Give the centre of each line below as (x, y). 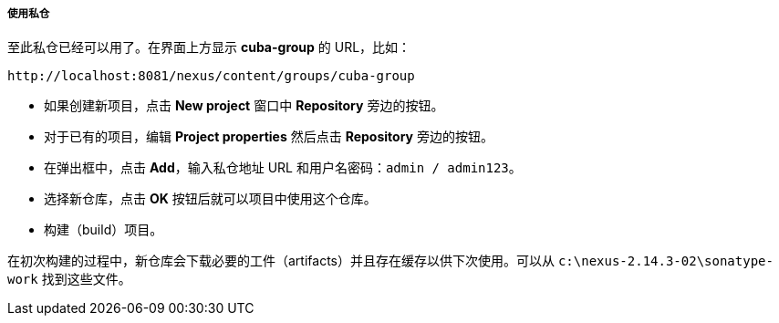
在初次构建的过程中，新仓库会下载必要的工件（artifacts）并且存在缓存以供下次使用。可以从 (281, 261)
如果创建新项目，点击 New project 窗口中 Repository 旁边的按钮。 (244, 106)
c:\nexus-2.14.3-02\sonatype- (665, 261)
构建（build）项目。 (104, 230)
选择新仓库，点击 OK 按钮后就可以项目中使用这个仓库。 (210, 199)
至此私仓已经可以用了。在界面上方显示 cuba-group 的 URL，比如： (209, 47)
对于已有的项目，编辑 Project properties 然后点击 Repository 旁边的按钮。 (269, 137)
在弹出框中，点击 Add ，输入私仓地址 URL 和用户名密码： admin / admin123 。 (283, 168)
